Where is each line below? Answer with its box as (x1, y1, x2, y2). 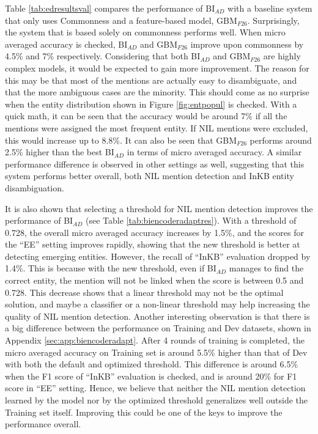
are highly (263, 50, 301, 62)
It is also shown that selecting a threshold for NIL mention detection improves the (5, 202, 313, 215)
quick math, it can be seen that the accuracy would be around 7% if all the (5, 109, 287, 122)
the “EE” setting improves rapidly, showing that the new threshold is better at (5, 238, 300, 251)
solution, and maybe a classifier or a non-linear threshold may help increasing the (5, 298, 310, 311)
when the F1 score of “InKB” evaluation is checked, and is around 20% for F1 (5, 369, 297, 382)
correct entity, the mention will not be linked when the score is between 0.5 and (5, 274, 304, 287)
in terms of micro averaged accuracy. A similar (127, 145, 302, 158)
